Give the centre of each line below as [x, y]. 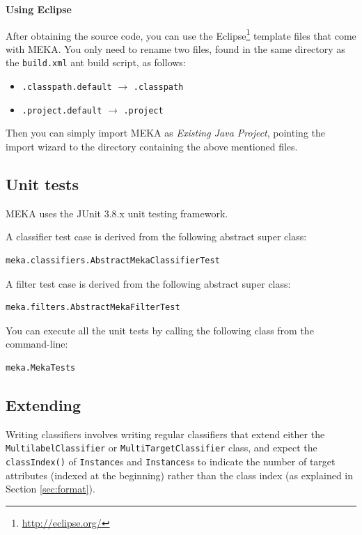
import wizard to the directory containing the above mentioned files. [152, 146]
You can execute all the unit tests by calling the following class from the [160, 330]
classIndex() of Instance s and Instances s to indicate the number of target [171, 461]
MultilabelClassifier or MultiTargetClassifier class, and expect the [162, 448]
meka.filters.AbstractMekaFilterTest [93, 308]
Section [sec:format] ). [50, 489]
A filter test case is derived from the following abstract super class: [148, 283]
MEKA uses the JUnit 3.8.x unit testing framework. [117, 213]
